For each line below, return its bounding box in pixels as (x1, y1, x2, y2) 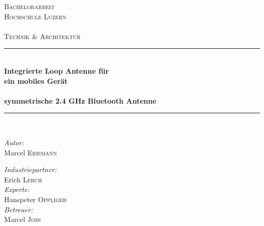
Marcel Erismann (4, 147, 57, 157)
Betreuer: (4, 204, 33, 214)
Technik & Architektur (4, 30, 81, 41)
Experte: (4, 184, 30, 195)
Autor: (4, 137, 24, 147)
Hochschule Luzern (4, 11, 67, 21)
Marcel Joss (4, 214, 41, 224)
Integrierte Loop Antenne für (4, 65, 109, 76)
